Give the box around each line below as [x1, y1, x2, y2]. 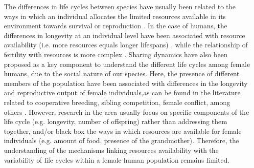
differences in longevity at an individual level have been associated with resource [4, 30, 245, 40]
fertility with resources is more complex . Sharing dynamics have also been [4, 49, 228, 59]
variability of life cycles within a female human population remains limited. [4, 154, 230, 165]
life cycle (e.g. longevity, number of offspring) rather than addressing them [4, 116, 227, 126]
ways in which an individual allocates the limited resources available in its [4, 11, 226, 21]
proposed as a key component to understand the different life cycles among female [4, 59, 250, 69]
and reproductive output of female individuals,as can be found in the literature [4, 87, 241, 98]
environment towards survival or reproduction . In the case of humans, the [4, 21, 227, 31]
